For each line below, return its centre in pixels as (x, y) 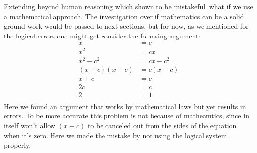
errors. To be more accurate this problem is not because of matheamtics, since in (127, 116)
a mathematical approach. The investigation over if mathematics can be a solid (124, 16)
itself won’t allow (30, 125)
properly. (18, 145)
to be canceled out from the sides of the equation (162, 125)
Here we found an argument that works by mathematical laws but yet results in (125, 106)
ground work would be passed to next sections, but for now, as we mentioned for (126, 26)
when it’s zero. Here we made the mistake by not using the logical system (116, 135)
